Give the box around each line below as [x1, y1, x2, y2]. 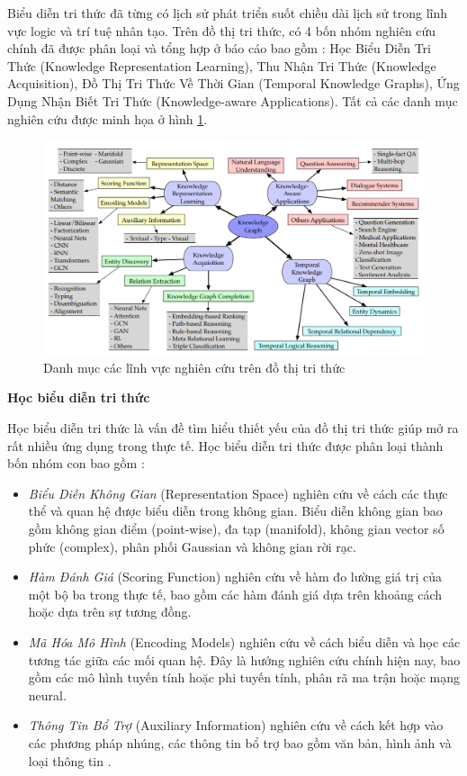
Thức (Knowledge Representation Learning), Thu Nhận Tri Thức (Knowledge [7, 56, 436, 75]
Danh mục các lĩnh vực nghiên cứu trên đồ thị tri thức [43, 357, 346, 376]
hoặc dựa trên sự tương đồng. [28, 602, 192, 621]
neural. [28, 685, 67, 704]
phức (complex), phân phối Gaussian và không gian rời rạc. [28, 537, 356, 555]
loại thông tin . [28, 751, 112, 770]
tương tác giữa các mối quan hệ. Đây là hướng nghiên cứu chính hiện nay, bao [28, 650, 461, 669]
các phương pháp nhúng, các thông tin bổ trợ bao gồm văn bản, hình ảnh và [28, 733, 452, 752]
